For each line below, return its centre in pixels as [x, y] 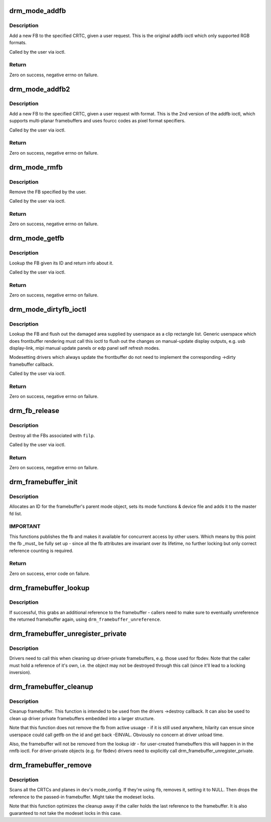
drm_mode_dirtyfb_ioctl [48, 309]
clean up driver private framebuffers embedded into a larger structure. [82, 718]
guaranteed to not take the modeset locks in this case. [65, 813]
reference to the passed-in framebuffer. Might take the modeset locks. [82, 797]
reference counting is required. [41, 551]
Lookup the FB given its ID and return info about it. [61, 263]
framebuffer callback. [32, 364]
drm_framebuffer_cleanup [51, 687]
